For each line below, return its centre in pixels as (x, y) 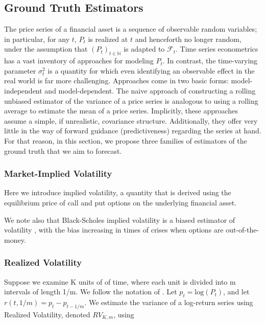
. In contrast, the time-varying (210, 61)
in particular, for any (37, 39)
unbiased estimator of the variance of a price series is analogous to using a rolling (131, 100)
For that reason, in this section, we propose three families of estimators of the (126, 140)
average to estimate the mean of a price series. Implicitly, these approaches (121, 111)
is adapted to (144, 49)
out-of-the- (243, 230)
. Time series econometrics (217, 49)
